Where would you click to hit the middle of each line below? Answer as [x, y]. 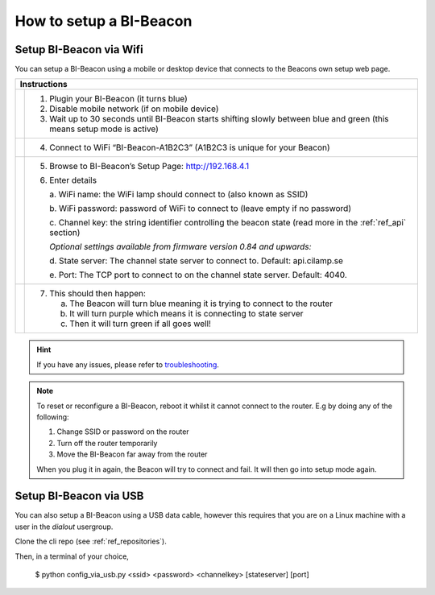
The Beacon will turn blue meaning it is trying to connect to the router [201, 304]
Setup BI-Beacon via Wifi [79, 50]
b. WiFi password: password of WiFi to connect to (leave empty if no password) [201, 209]
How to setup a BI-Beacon [104, 21]
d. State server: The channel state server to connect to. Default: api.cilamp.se [197, 261]
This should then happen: [98, 294]
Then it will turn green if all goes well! [140, 324]
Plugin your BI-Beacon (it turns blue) [119, 99]
